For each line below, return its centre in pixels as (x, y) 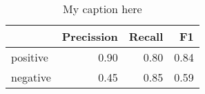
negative (31, 77)
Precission (90, 36)
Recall (146, 36)
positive (30, 57)
